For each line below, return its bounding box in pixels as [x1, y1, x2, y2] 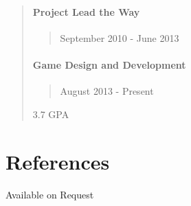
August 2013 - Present [60, 84, 154, 98]
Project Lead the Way [32, 4, 140, 19]
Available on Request [5, 187, 94, 201]
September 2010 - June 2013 [60, 30, 179, 45]
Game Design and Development [32, 57, 186, 71]
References [5, 147, 110, 175]
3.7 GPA [32, 106, 69, 121]
